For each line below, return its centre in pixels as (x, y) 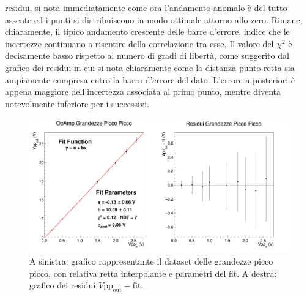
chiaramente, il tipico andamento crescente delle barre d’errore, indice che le (147, 32)
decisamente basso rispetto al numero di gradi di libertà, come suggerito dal (147, 55)
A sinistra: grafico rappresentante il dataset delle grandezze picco (151, 261)
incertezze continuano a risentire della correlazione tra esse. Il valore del (139, 43)
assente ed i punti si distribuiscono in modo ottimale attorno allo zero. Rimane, (154, 19)
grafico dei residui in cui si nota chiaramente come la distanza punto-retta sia (150, 67)
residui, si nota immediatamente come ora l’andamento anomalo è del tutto (146, 7)
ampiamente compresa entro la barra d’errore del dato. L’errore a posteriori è (150, 79)
